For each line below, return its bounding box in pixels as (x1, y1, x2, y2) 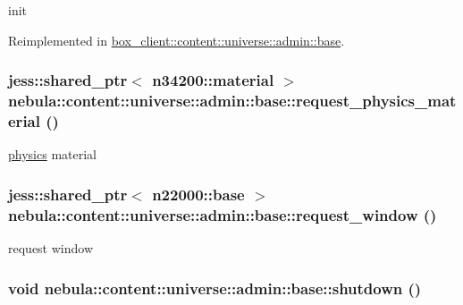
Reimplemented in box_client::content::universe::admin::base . (8, 30, 345, 49)
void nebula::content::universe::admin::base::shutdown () (8, 276, 422, 299)
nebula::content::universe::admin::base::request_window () (8, 203, 437, 225)
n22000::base (152, 182, 245, 205)
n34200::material (152, 69, 274, 91)
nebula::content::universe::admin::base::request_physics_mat (8, 89, 457, 112)
